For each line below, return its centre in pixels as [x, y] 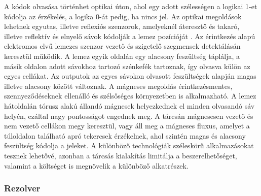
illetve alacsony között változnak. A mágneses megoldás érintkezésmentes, [118, 86]
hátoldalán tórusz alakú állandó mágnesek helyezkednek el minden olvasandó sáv [129, 105]
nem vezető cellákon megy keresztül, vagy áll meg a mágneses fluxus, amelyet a [127, 126]
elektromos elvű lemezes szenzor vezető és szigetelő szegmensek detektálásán [122, 46]
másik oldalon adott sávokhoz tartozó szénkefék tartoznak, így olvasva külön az [127, 66]
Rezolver [22, 188]
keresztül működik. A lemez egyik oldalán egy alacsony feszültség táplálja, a [122, 56]
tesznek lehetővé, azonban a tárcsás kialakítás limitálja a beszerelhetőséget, [121, 155]
